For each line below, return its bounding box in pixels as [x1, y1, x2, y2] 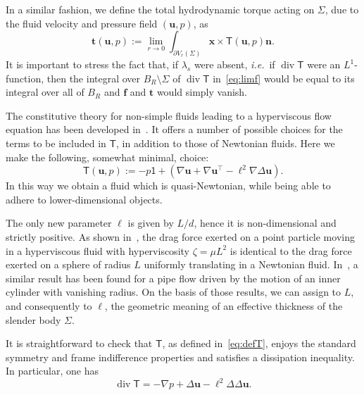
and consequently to [6, 298, 92, 313]
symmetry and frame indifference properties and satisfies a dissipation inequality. [6, 349, 355, 364]
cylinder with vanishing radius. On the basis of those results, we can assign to [6, 284, 341, 299]
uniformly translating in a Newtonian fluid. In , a [144, 257, 358, 272]
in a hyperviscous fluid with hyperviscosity [6, 243, 189, 258]
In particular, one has [6, 363, 99, 378]
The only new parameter [6, 215, 112, 230]
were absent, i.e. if [194, 57, 275, 72]
